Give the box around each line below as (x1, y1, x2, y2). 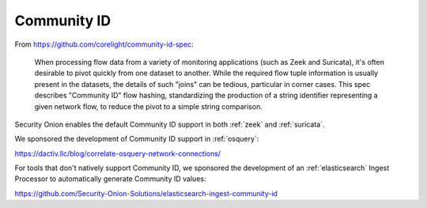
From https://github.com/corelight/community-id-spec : (14, 40, 194, 49)
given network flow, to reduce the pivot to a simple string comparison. (34, 101, 263, 111)
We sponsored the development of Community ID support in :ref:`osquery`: (14, 134, 259, 144)
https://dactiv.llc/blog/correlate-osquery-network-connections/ (14, 149, 221, 158)
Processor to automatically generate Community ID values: (14, 174, 206, 183)
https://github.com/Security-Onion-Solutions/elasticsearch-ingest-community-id (14, 188, 278, 198)
